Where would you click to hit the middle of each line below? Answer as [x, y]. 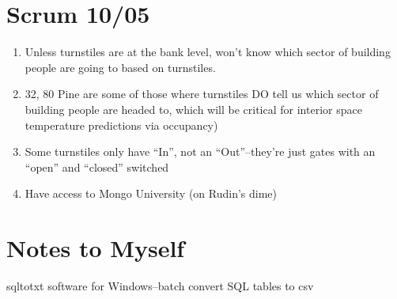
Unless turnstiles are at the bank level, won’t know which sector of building [208, 52]
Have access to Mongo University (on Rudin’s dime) [151, 193]
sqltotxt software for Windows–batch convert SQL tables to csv [160, 286]
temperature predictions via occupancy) [121, 125]
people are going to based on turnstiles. [120, 67]
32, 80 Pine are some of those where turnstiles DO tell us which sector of [202, 94]
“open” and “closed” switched [97, 167]
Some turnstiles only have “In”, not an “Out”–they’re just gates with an [200, 151]
